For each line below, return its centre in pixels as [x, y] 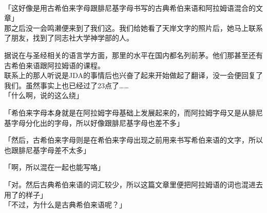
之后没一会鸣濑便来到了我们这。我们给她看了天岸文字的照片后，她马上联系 [137, 27]
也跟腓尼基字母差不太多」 [47, 150]
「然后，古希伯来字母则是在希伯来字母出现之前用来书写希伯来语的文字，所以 [133, 140]
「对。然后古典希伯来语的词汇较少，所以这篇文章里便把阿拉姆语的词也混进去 [133, 184]
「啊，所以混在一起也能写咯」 [54, 167]
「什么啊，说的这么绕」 [44, 95]
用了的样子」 [26, 194]
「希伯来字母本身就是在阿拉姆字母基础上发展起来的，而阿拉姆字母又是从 [126, 112]
